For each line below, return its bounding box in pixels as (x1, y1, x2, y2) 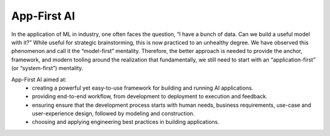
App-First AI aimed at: (11, 76, 67, 83)
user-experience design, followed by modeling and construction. (32, 110, 195, 117)
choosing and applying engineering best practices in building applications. (32, 118, 220, 126)
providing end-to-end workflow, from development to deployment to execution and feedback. (32, 93, 268, 100)
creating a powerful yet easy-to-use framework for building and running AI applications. (32, 84, 254, 91)
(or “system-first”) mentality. (11, 65, 84, 72)
